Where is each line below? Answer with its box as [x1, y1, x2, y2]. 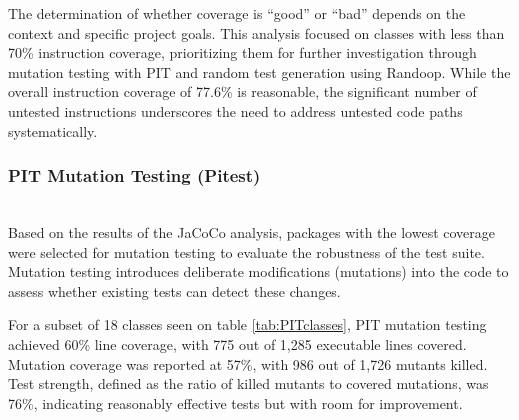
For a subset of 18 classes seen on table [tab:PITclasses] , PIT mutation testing [8, 314, 487, 335]
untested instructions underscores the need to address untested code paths [8, 100, 463, 121]
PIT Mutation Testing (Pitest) [8, 163, 261, 188]
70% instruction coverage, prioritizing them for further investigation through [8, 42, 477, 63]
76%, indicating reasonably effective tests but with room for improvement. [8, 392, 463, 413]
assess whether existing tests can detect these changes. [8, 280, 341, 301]
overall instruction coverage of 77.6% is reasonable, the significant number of [8, 81, 477, 102]
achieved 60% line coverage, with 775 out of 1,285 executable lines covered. [8, 333, 467, 354]
